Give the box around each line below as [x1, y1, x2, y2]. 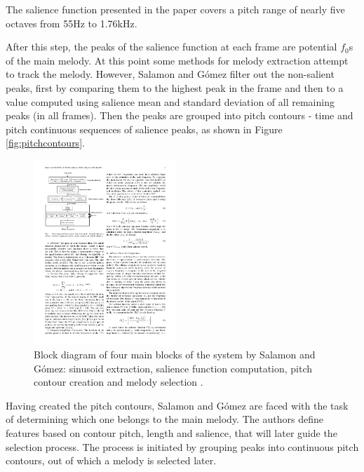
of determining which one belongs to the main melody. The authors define [6, 412, 323, 426]
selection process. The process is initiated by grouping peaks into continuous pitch [6, 439, 359, 454]
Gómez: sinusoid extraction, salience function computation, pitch [34, 360, 313, 375]
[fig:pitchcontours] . [6, 135, 85, 150]
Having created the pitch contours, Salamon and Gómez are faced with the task [6, 398, 349, 412]
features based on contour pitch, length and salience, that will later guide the [6, 425, 337, 440]
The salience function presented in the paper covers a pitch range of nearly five [6, 2, 345, 16]
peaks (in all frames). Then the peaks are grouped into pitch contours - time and [6, 108, 353, 123]
